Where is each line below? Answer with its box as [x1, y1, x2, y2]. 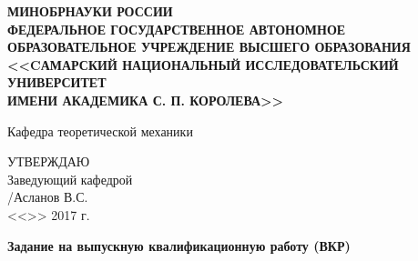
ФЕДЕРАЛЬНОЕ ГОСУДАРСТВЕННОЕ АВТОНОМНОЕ [7, 19, 346, 38]
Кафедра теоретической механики [7, 121, 193, 140]
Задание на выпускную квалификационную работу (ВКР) [7, 236, 351, 255]
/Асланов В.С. [7, 187, 88, 206]
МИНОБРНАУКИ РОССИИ [7, 2, 173, 20]
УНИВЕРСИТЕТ [7, 73, 107, 92]
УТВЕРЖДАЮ [7, 152, 90, 171]
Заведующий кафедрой [7, 169, 133, 188]
